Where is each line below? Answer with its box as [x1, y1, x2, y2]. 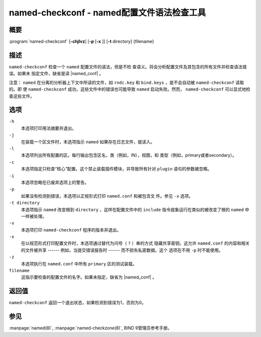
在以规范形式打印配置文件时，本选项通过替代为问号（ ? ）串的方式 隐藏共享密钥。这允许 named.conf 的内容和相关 [21, 240, 250, 246]
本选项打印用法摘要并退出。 [21, 125, 76, 131]
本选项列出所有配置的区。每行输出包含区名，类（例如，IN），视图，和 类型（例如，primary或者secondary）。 [21, 153, 237, 158]
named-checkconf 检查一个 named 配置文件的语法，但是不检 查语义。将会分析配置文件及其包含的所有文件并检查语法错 [9, 63, 247, 70]
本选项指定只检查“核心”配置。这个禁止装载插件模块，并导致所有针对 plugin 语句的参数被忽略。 [21, 166, 212, 172]
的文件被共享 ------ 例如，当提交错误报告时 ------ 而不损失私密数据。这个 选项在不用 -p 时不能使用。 [21, 247, 223, 253]
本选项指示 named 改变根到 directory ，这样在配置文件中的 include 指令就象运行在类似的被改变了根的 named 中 [21, 206, 249, 213]
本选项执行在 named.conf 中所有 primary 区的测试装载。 [21, 260, 137, 266]
